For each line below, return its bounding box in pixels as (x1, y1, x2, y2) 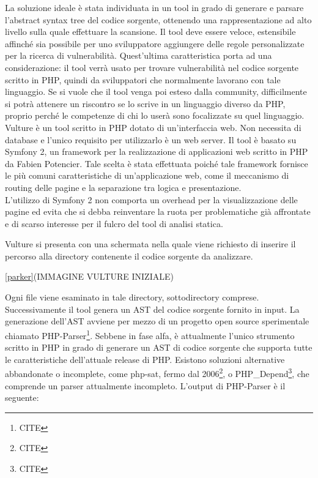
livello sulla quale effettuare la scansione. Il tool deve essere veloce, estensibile (5, 25, 296, 38)
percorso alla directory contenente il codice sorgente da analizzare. (5, 249, 253, 262)
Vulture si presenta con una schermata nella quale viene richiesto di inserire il (5, 237, 296, 250)
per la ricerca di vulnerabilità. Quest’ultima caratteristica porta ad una (5, 49, 272, 62)
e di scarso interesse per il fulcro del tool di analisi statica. (5, 217, 223, 230)
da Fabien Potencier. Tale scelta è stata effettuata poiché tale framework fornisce (5, 157, 308, 170)
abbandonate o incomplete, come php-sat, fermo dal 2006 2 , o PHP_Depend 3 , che (5, 365, 309, 379)
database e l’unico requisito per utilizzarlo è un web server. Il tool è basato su (5, 133, 297, 146)
